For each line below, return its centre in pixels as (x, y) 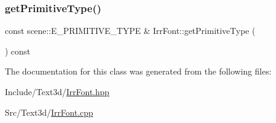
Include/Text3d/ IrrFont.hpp (57, 91)
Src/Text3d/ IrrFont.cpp (49, 112)
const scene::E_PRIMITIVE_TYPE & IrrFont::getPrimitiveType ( (130, 31)
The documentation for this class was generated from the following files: (138, 71)
